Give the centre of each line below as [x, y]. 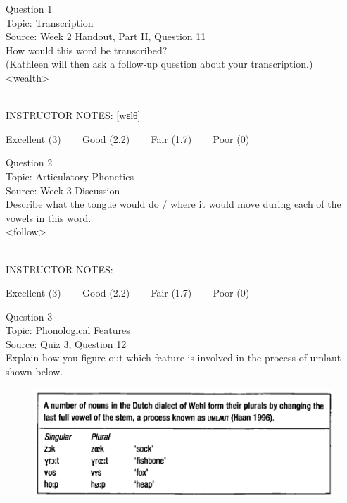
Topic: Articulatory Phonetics [70, 176]
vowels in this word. [49, 217]
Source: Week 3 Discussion [63, 190]
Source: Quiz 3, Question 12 [66, 343]
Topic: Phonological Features [68, 330]
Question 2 [29, 162]
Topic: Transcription [50, 22]
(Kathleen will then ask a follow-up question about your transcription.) [159, 64]
